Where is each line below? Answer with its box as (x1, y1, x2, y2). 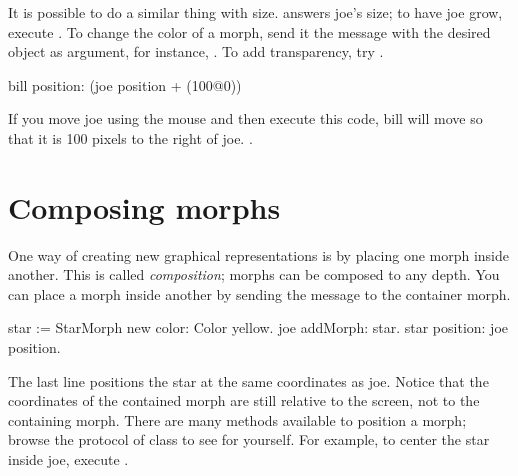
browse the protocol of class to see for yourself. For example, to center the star (8, 429, 490, 450)
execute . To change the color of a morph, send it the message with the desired (8, 21, 491, 42)
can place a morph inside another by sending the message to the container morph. (8, 283, 511, 304)
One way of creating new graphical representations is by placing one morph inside (8, 244, 510, 265)
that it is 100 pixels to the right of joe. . (8, 127, 253, 148)
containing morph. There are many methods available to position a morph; (8, 409, 467, 430)
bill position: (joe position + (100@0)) (8, 74, 242, 95)
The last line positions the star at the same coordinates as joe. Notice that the (8, 370, 489, 391)
